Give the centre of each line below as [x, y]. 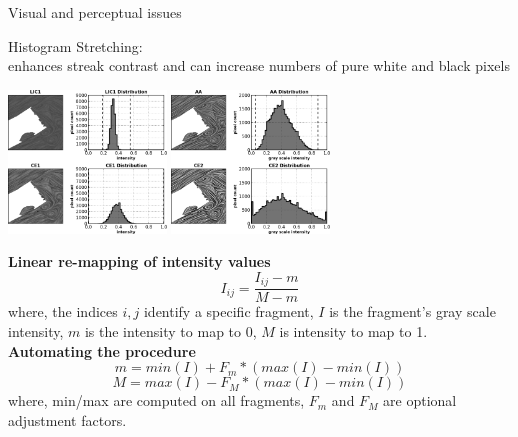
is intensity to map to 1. [353, 331]
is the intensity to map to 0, [170, 331]
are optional [420, 400]
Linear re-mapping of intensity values [139, 261]
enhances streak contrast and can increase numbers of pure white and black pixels [259, 65]
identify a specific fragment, [228, 311]
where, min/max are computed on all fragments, [156, 400]
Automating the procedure [102, 350]
